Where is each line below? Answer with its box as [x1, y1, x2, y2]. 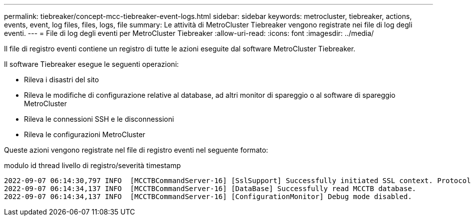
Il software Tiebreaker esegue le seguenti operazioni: [4, 60, 179, 68]
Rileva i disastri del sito [24, 75, 99, 84]
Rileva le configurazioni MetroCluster [24, 130, 146, 139]
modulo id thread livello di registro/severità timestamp [4, 161, 181, 170]
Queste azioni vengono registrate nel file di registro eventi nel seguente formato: [4, 146, 268, 154]
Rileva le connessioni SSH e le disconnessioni [24, 115, 174, 123]
